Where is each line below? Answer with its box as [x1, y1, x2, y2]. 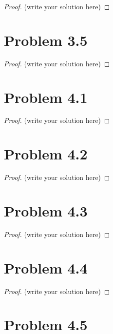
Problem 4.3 [4, 200, 88, 220]
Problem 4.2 [4, 144, 88, 164]
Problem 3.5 [4, 30, 88, 50]
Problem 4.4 [4, 257, 88, 277]
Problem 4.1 [4, 87, 88, 107]
